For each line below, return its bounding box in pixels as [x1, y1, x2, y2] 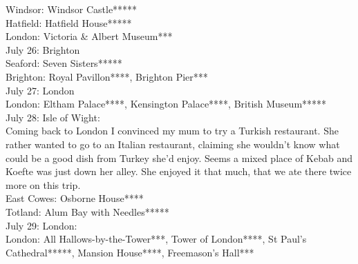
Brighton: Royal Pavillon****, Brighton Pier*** [6, 69, 208, 83]
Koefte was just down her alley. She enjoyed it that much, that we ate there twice [6, 164, 352, 179]
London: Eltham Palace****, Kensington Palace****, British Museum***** [6, 97, 327, 111]
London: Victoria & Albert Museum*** [6, 29, 173, 43]
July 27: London [6, 83, 75, 97]
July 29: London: [6, 218, 77, 232]
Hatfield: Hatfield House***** [6, 15, 132, 30]
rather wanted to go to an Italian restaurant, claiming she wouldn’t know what [6, 136, 340, 151]
